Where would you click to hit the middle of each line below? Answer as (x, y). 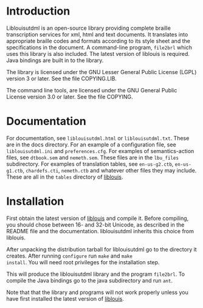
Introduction (38, 11)
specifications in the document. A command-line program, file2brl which (99, 47)
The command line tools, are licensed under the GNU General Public (92, 90)
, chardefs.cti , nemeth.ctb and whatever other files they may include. (109, 170)
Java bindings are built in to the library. (55, 60)
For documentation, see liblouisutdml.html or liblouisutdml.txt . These (98, 138)
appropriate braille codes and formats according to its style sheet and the (98, 41)
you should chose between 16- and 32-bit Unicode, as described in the (95, 224)
